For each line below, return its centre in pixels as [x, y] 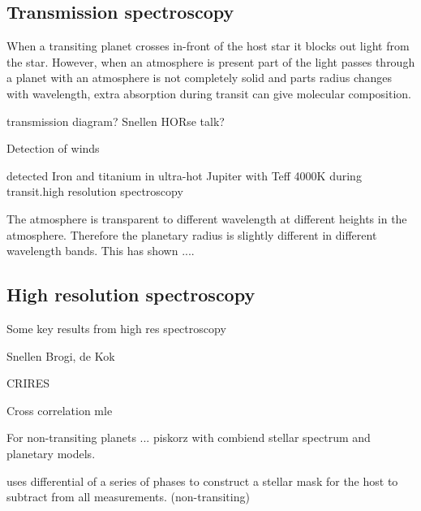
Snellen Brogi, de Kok [61, 355]
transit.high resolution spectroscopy [95, 191]
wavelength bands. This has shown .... [101, 251]
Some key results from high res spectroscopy [116, 328]
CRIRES [28, 383]
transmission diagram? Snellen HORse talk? [116, 121]
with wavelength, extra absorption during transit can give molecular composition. [209, 93]
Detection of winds [53, 148]
